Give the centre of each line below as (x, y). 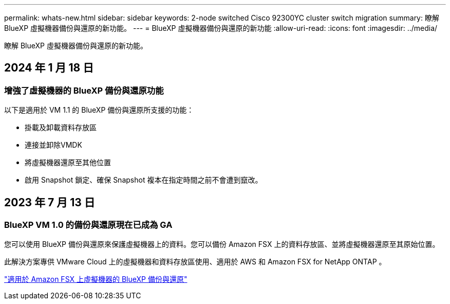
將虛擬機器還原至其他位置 (68, 163)
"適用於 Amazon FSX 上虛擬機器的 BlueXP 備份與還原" (96, 279)
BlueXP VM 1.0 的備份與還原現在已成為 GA (88, 225)
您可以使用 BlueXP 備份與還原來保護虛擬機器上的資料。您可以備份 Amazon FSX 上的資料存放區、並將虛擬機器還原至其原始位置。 (222, 244)
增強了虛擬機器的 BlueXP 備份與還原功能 (84, 90)
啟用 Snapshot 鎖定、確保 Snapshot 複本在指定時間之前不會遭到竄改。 (144, 180)
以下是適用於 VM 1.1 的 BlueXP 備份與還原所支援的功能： (99, 110)
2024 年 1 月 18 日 (49, 68)
